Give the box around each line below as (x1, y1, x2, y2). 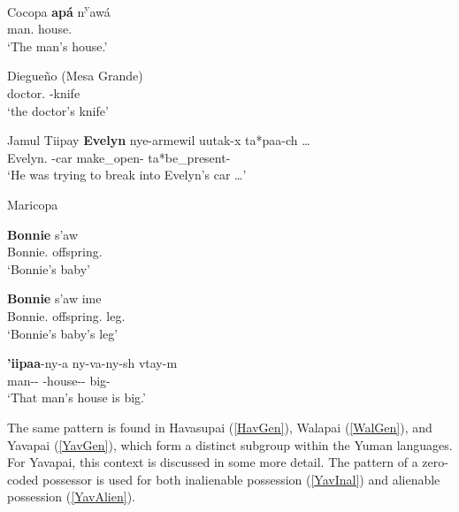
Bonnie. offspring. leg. (7, 306, 126, 325)
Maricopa (7, 195, 58, 213)
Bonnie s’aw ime (7, 289, 102, 308)
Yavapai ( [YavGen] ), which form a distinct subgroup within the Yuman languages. (7, 435, 453, 454)
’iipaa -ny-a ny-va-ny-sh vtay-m (7, 354, 178, 372)
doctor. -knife (7, 84, 80, 103)
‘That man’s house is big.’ (7, 388, 146, 407)
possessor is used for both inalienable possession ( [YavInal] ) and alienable (42, 470, 440, 488)
